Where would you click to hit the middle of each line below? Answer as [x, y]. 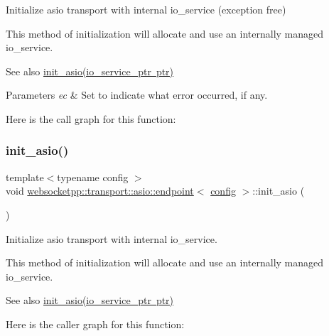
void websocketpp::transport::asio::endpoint [100, 191]
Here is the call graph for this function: [91, 118]
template [25, 177]
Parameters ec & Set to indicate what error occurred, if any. [137, 95]
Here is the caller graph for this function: [95, 324]
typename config [93, 177]
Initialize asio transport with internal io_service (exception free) [146, 9]
